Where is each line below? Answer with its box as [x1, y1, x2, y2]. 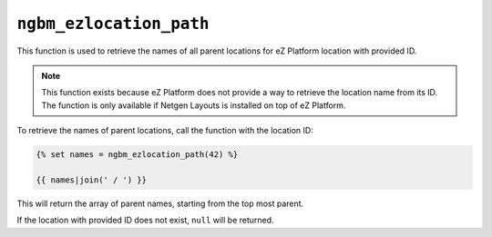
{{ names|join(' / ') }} [36, 174, 148, 185]
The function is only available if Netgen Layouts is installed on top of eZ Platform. [41, 100, 346, 111]
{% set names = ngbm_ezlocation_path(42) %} [36, 150, 239, 160]
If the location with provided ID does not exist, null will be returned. [16, 214, 274, 226]
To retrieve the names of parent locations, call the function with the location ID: [16, 125, 313, 136]
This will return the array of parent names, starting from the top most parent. [16, 198, 304, 209]
